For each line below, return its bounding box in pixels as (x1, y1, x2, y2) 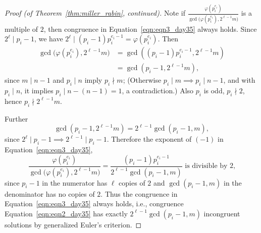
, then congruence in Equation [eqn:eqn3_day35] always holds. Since (43, 23, 257, 34)
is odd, (203, 85, 225, 96)
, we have (34, 33, 63, 44)
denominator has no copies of (5, 188, 95, 199)
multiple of (5, 23, 38, 34)
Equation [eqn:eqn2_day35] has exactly (5, 208, 128, 218)
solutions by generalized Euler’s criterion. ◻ (5, 219, 142, 229)
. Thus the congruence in (100, 188, 178, 199)
